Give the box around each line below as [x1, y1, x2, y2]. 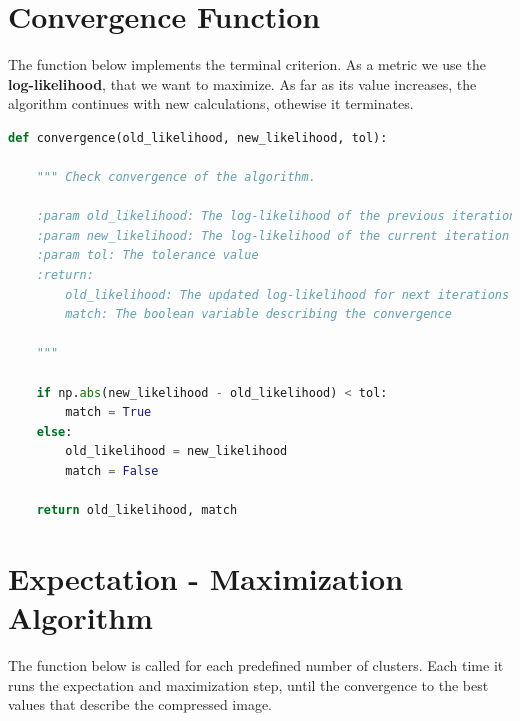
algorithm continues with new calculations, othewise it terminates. [8, 93, 414, 114]
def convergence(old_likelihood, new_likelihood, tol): [8, 130, 388, 145]
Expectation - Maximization [8, 557, 404, 598]
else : [36, 424, 73, 439]
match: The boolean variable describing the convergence [65, 307, 452, 322]
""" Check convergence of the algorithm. [36, 170, 316, 185]
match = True [65, 405, 152, 420]
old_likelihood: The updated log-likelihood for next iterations [65, 287, 510, 302]
